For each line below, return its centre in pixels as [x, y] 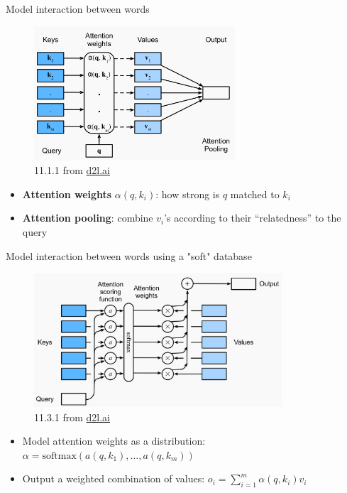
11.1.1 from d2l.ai [72, 170]
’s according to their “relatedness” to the [253, 218]
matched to [255, 194]
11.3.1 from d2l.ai [72, 417]
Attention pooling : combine [88, 218]
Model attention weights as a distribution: [114, 441]
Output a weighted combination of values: [114, 478]
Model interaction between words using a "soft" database [129, 255]
